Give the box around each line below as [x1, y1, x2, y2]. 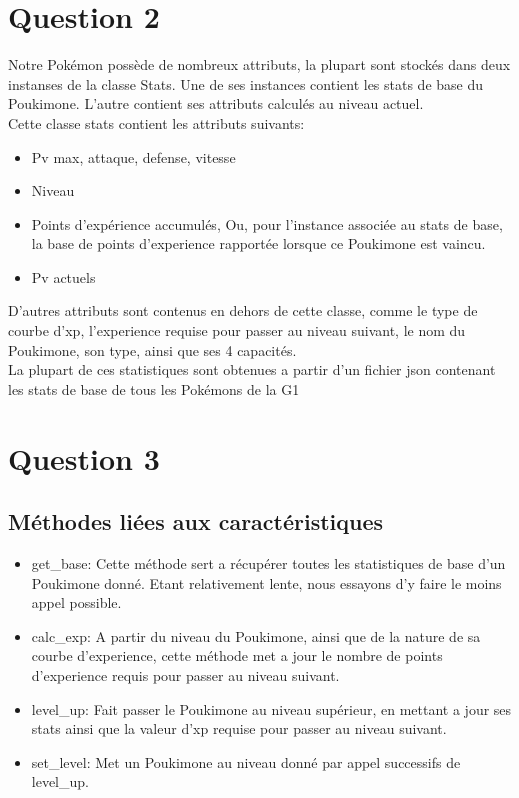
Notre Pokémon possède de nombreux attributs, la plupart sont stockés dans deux [8, 54, 511, 75]
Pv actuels [31, 266, 96, 287]
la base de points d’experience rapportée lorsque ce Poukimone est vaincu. [31, 233, 486, 254]
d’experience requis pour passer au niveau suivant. [31, 664, 340, 685]
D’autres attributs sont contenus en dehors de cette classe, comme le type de [8, 300, 478, 321]
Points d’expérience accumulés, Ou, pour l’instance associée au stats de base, [31, 213, 503, 234]
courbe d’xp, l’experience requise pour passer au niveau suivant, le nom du [8, 320, 466, 341]
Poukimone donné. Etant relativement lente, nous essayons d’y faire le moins [31, 572, 502, 593]
